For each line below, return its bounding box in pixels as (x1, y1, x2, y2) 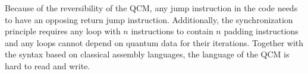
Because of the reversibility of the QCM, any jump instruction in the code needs (5, 2, 298, 14)
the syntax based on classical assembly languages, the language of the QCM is (5, 48, 290, 60)
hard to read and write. (5, 59, 90, 72)
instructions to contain (131, 25, 213, 37)
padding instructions (224, 25, 298, 37)
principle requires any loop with (5, 25, 121, 37)
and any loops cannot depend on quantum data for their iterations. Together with (5, 36, 304, 49)
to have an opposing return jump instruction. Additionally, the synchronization (5, 13, 293, 25)
